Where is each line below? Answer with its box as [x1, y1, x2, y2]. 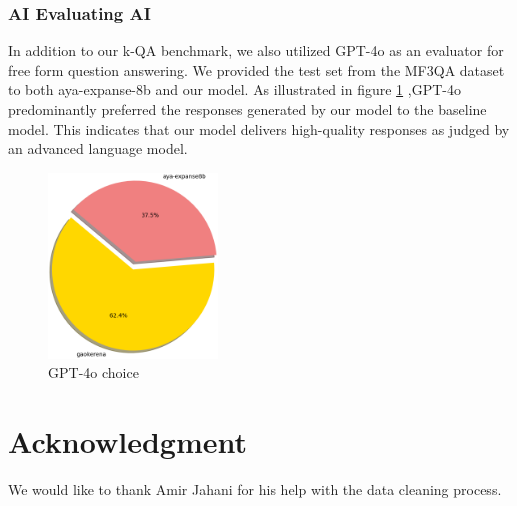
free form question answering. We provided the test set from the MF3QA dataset [8, 59, 505, 80]
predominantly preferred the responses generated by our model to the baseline [8, 99, 487, 119]
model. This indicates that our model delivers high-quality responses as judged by [8, 118, 510, 139]
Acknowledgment [8, 420, 247, 461]
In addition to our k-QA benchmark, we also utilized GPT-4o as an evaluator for [8, 40, 504, 61]
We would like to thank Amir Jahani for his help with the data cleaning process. [8, 478, 502, 499]
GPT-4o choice [48, 362, 139, 383]
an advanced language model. [8, 138, 188, 159]
